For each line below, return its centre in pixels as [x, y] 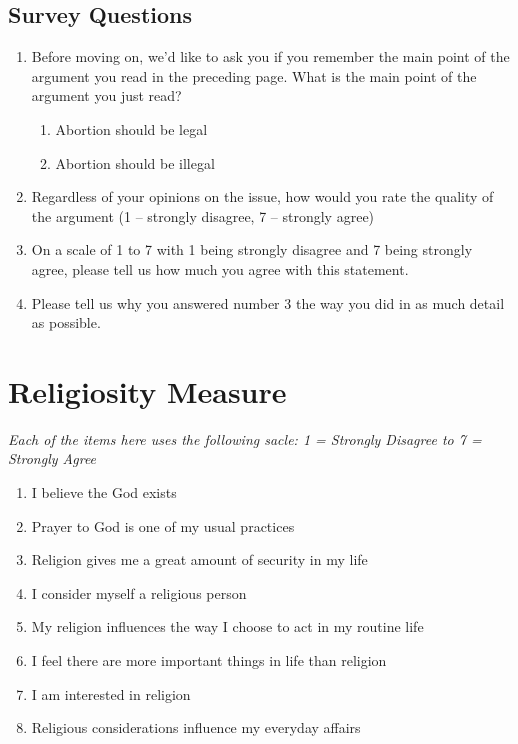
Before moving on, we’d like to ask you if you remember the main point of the [270, 56]
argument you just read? [106, 95]
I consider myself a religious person [139, 592]
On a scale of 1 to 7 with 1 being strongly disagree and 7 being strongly [252, 249]
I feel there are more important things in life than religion [209, 660]
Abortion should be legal [131, 128]
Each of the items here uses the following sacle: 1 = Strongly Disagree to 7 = [245, 438]
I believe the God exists [104, 492]
